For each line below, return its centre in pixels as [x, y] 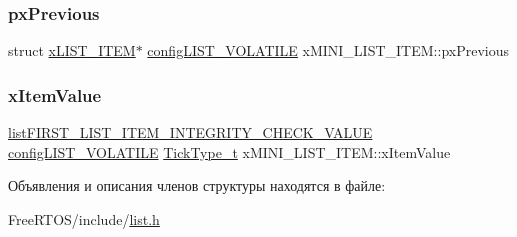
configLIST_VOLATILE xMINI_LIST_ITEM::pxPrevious [328, 50]
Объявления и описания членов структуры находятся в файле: [197, 185]
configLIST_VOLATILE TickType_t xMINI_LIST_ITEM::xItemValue [229, 151]
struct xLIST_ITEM [72, 50]
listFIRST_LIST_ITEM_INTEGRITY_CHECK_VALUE [190, 132]
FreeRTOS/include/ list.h [84, 218]
